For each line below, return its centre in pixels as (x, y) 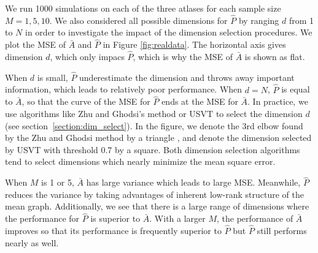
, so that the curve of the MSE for (86, 101)
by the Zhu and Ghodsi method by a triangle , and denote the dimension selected (158, 138)
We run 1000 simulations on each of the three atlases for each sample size (143, 8)
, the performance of (255, 218)
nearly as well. (32, 242)
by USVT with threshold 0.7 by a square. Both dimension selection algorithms (153, 149)
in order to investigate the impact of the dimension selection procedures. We (169, 32)
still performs (282, 231)
